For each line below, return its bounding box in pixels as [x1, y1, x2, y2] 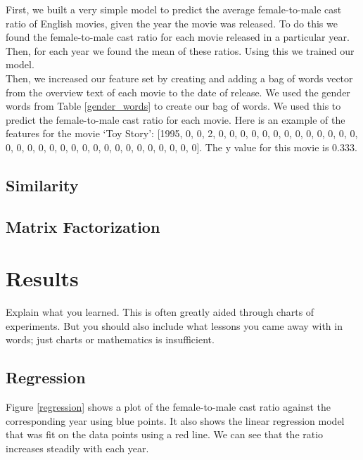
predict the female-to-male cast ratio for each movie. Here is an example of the [6, 112, 345, 127]
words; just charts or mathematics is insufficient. [6, 332, 215, 347]
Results [6, 264, 79, 293]
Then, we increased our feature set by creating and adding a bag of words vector [6, 70, 353, 85]
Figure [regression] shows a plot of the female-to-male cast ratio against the [6, 400, 331, 414]
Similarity [6, 174, 79, 196]
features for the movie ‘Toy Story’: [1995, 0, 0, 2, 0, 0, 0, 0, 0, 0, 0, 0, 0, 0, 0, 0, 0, [6, 126, 358, 141]
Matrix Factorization [6, 215, 160, 237]
